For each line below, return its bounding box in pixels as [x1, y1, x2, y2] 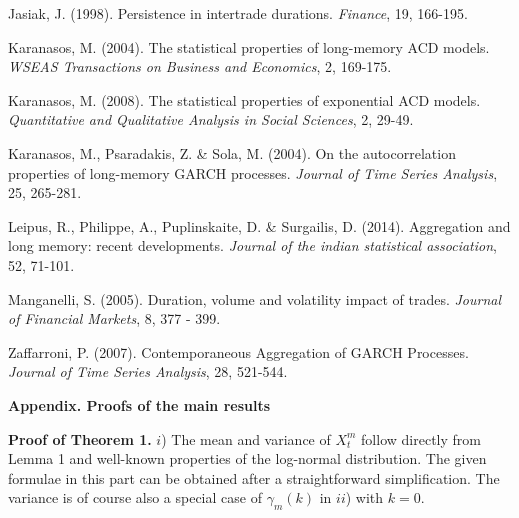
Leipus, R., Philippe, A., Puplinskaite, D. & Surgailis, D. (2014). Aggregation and [8, 215, 511, 236]
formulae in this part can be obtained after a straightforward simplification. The [8, 467, 500, 488]
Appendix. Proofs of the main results [8, 394, 271, 415]
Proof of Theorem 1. [8, 428, 152, 449]
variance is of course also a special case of [8, 487, 262, 508]
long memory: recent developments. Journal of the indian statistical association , [8, 235, 497, 256]
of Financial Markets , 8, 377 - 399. [8, 308, 221, 329]
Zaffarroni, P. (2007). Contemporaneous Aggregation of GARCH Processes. [8, 341, 469, 362]
